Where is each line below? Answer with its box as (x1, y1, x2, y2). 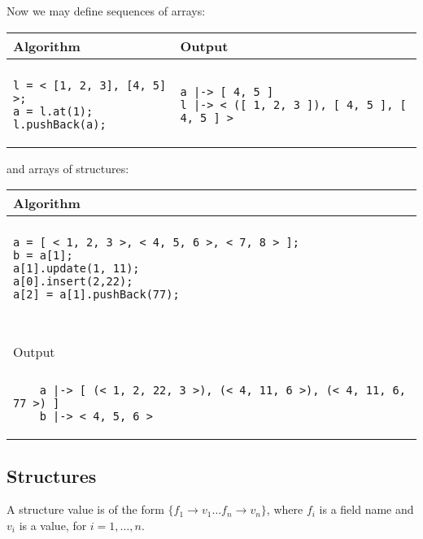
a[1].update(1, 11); (13, 262, 140, 276)
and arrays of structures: (7, 159, 129, 176)
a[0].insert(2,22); (13, 275, 133, 289)
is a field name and (319, 501, 414, 518)
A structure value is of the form (7, 501, 164, 518)
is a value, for (19, 516, 87, 533)
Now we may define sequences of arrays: (7, 2, 206, 19)
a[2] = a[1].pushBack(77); (13, 288, 180, 302)
